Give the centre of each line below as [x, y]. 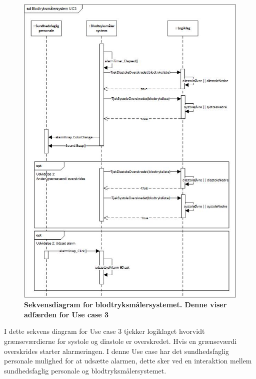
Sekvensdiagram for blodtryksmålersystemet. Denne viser [125, 305]
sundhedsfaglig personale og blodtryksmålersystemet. [85, 370]
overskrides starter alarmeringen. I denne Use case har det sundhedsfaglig [116, 351]
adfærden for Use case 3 [66, 314]
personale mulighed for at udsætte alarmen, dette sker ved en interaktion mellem [128, 361]
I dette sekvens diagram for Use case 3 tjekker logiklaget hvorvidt [104, 331]
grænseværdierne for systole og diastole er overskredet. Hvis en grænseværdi [120, 341]
